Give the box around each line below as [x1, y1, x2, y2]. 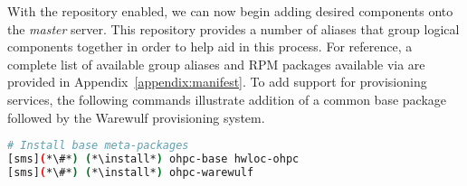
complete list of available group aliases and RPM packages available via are [7, 54, 425, 73]
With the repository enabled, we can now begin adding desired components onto [7, 2, 453, 20]
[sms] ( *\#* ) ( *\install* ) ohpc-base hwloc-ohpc [7, 153, 300, 166]
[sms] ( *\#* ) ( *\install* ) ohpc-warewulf [7, 165, 254, 179]
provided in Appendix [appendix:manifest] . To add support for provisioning [7, 72, 427, 91]
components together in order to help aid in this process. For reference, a [7, 37, 413, 56]
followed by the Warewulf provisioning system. [7, 107, 265, 126]
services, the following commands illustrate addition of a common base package [7, 89, 446, 108]
